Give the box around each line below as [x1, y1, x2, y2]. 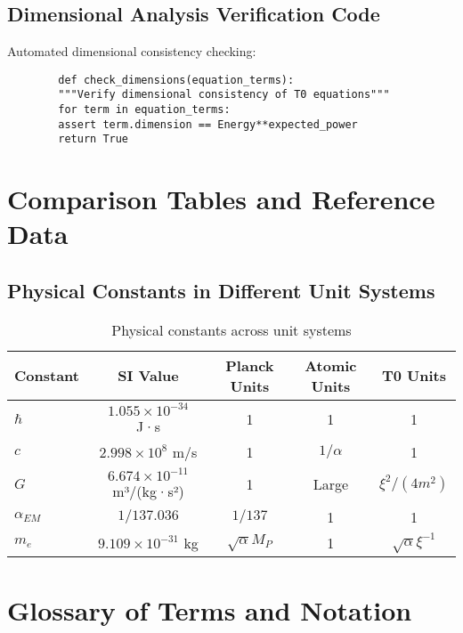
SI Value [118, 365, 179, 386]
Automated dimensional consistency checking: [7, 42, 256, 61]
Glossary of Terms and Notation [7, 591, 412, 628]
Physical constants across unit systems [111, 319, 352, 340]
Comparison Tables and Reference [7, 181, 435, 217]
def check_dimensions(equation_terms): [58, 73, 295, 86]
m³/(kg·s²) [112, 480, 184, 501]
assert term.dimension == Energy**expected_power [58, 118, 358, 131]
